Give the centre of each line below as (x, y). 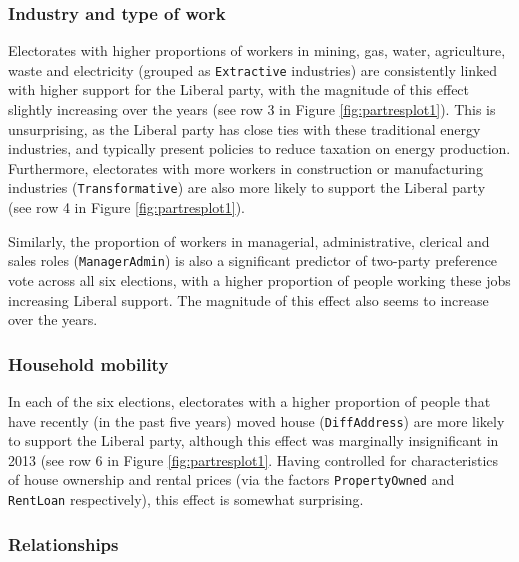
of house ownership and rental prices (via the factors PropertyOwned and (231, 479)
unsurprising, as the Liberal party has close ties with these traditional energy (244, 128)
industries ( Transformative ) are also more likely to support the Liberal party (247, 187)
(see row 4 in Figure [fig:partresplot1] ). (126, 207)
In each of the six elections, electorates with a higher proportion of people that (249, 400)
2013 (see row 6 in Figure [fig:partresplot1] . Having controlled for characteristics (253, 459)
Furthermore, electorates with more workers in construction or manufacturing (245, 167)
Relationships (63, 543)
